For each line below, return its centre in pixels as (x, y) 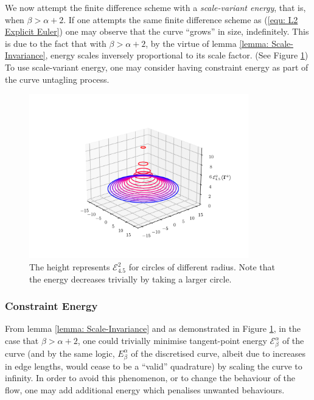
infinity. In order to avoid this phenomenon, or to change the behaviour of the (150, 378)
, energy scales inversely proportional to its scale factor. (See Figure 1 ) (177, 55)
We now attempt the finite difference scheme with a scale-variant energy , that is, (155, 7)
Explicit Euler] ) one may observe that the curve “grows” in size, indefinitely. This (157, 31)
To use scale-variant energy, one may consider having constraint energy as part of (157, 67)
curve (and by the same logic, (60, 353)
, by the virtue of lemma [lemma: (207, 43)
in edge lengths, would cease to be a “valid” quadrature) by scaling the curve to (154, 366)
